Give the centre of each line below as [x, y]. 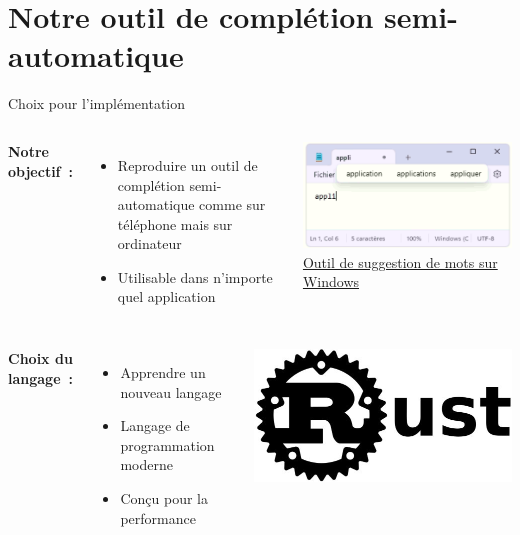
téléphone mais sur [175, 223]
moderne [146, 464]
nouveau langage [171, 391]
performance [158, 517]
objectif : [41, 170]
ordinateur [149, 243]
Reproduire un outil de [187, 164]
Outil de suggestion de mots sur [400, 261]
